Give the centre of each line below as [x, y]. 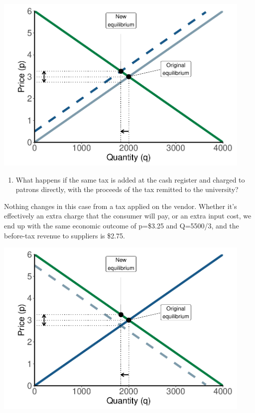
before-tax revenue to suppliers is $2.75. [65, 235]
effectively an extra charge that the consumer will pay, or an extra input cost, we [128, 216]
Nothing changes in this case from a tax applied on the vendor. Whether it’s [121, 206]
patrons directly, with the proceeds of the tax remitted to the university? [127, 189]
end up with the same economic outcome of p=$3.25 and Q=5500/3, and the [122, 225]
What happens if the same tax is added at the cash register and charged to [130, 179]
